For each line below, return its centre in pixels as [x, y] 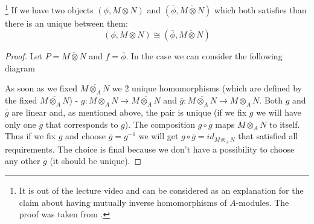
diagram [20, 68]
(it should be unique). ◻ [96, 161]
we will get [159, 136]
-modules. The [262, 202]
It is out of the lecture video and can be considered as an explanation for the [161, 190]
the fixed [21, 100]
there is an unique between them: [66, 23]
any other [23, 161]
